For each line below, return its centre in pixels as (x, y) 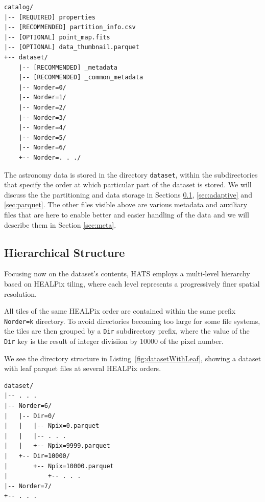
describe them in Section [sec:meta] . (60, 224)
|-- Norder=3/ (42, 117)
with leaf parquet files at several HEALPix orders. (83, 368)
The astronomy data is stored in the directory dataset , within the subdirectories (131, 174)
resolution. (20, 293)
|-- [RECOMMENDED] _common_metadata (81, 78)
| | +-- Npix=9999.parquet (57, 446)
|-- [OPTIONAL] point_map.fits (57, 37)
